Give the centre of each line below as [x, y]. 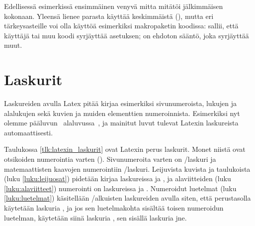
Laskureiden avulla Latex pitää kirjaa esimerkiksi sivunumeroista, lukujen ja [121, 103]
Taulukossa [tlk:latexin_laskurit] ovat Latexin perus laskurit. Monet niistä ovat [125, 149]
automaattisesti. [29, 132]
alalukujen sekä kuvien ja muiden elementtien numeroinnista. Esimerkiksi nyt [122, 113]
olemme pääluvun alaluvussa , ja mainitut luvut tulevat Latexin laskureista [121, 123]
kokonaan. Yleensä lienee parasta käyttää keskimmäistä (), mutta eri [109, 16]
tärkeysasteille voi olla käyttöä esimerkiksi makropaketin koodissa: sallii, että [121, 26]
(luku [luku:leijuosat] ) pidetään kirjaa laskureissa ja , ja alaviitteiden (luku [118, 178]
